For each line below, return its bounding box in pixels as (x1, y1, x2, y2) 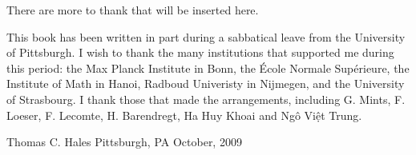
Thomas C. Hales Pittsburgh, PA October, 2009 (6, 133, 242, 150)
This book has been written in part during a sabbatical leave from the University (6, 28, 406, 45)
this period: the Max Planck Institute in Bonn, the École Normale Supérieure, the (6, 59, 410, 76)
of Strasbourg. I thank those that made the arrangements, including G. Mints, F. (6, 90, 406, 107)
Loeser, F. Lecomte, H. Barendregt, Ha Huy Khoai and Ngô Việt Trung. (6, 106, 362, 123)
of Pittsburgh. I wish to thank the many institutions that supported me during (6, 44, 394, 61)
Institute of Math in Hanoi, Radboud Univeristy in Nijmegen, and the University (6, 75, 405, 92)
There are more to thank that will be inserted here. (6, 2, 259, 18)
